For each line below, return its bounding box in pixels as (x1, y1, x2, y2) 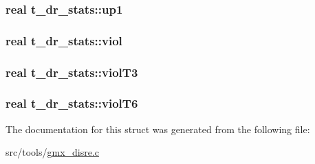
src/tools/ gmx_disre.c (6, 145, 100, 159)
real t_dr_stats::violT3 (6, 63, 138, 80)
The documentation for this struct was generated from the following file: (6, 121, 310, 136)
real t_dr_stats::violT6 (6, 95, 138, 112)
